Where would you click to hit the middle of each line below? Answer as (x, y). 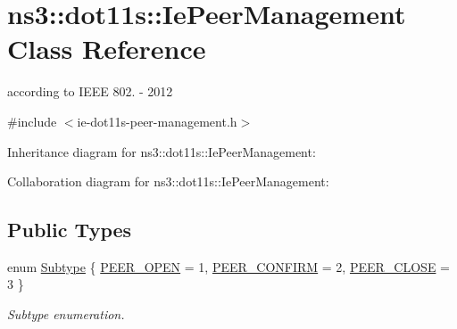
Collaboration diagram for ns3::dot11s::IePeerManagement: (168, 181)
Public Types (70, 230)
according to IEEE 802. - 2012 (90, 91)
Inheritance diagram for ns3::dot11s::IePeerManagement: (162, 151)
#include (32, 121)
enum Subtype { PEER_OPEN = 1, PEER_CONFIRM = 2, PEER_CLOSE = (228, 266)
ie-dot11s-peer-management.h (157, 121)
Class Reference (107, 49)
